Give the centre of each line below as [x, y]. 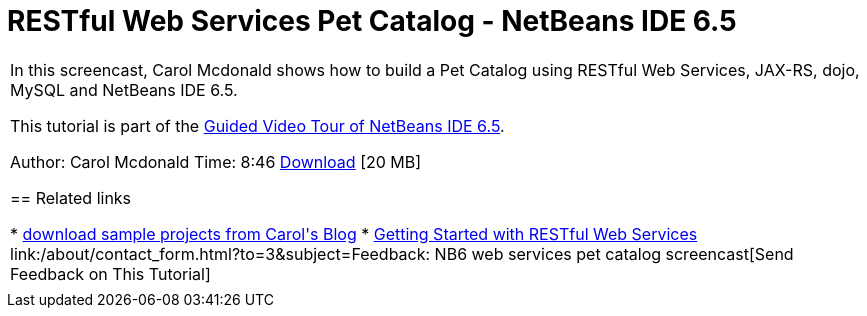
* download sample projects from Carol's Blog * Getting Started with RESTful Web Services [354, 233]
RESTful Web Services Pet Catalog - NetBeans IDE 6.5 [372, 21]
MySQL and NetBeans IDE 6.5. [124, 89]
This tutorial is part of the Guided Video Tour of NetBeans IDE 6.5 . [257, 125]
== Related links [71, 197]
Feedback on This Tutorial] [110, 273]
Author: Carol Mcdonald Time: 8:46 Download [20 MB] [216, 161]
